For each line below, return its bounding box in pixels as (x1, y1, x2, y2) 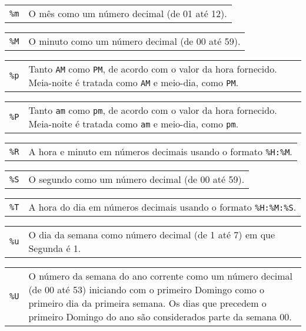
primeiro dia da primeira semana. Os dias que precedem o (28, 296, 267, 310)
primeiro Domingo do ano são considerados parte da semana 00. (28, 310, 292, 323)
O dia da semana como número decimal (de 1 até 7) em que (28, 228, 275, 241)
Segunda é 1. (28, 241, 81, 255)
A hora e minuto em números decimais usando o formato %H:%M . (28, 145, 292, 158)
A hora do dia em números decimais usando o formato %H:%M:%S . (28, 200, 297, 214)
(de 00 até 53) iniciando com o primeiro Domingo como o (28, 283, 265, 296)
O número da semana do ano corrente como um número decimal (28, 269, 293, 283)
